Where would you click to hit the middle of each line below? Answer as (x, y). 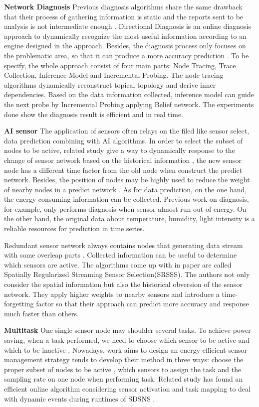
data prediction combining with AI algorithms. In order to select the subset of (124, 140)
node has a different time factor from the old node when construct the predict (123, 170)
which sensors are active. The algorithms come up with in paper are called (118, 264)
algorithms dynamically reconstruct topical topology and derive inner (110, 84)
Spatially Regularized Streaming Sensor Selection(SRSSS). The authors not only (127, 274)
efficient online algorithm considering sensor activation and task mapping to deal (127, 388)
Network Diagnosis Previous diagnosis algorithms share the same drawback (123, 6)
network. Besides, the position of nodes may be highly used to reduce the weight (127, 180)
